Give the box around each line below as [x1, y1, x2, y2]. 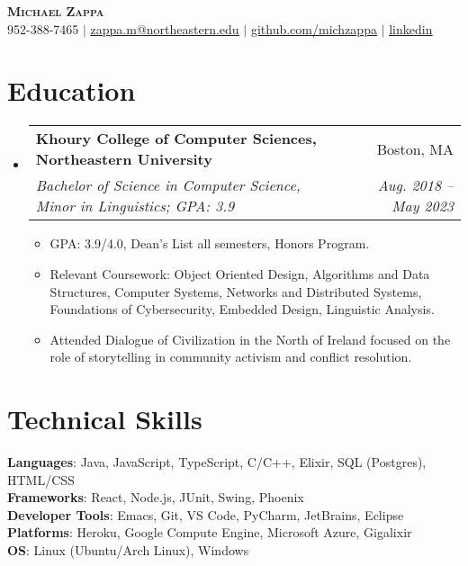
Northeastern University [35, 148, 212, 170]
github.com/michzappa [250, 19, 377, 38]
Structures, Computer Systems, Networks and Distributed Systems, [49, 282, 422, 301]
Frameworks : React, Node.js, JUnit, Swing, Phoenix [7, 488, 304, 507]
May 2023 [391, 195, 454, 217]
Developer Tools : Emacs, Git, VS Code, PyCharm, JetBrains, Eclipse [7, 505, 404, 524]
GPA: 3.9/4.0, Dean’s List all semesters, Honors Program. [49, 234, 370, 253]
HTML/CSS [7, 470, 75, 489]
